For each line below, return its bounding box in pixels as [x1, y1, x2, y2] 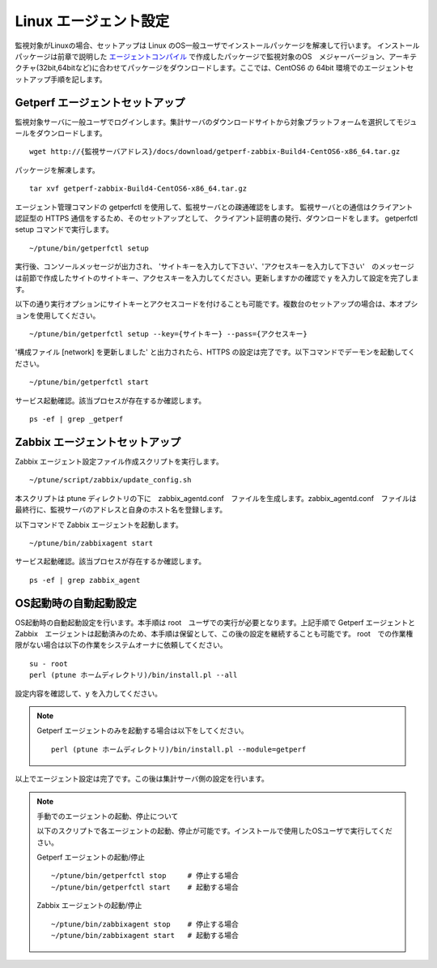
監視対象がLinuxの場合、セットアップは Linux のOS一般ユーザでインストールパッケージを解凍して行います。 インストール [15, 41, 420, 50]
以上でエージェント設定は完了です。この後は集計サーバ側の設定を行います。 [15, 774, 269, 784]
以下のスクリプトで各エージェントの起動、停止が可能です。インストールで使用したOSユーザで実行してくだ [36, 826, 392, 836]
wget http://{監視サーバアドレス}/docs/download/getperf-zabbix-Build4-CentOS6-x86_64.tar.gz [29, 147, 401, 156]
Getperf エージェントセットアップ [15, 96, 185, 109]
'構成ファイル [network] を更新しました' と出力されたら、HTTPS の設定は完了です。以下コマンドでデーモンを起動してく [15, 347, 416, 357]
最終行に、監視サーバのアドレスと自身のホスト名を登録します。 [15, 505, 227, 515]
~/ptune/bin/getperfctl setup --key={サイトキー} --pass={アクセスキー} [29, 329, 308, 339]
